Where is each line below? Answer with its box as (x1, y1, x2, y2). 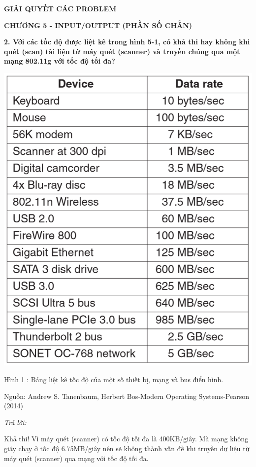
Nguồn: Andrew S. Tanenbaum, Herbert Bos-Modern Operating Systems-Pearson (4, 391, 249, 401)
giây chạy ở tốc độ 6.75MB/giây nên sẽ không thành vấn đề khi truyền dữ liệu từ (4, 443, 250, 453)
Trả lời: (4, 417, 27, 427)
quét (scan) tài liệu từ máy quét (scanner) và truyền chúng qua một (4, 46, 240, 56)
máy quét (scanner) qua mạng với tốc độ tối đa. (4, 453, 149, 463)
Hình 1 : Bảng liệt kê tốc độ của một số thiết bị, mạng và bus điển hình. (4, 374, 224, 385)
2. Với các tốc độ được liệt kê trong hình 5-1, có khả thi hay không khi (4, 36, 250, 47)
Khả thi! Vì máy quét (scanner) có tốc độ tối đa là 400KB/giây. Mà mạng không (4, 433, 249, 444)
